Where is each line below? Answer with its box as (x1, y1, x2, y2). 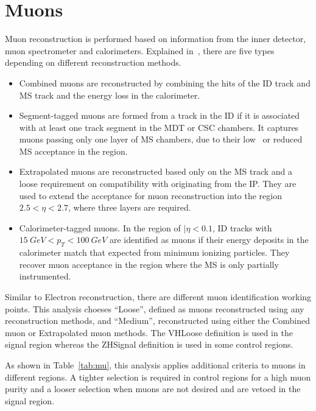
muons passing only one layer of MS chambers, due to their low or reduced (19, 133, 303, 146)
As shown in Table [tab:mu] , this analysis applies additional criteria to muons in (5, 358, 306, 371)
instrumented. (19, 270, 71, 283)
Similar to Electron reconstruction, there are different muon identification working (5, 290, 312, 303)
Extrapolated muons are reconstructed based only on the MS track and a (19, 165, 293, 178)
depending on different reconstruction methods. (5, 56, 181, 69)
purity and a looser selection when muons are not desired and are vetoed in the (5, 382, 301, 395)
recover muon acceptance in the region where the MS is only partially (19, 258, 279, 270)
